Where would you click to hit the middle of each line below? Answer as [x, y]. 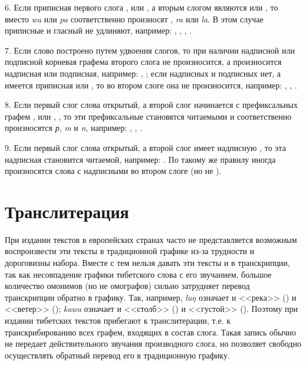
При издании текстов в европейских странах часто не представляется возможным [151, 239]
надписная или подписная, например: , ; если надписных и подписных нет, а [143, 73]
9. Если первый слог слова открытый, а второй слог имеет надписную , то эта [145, 147]
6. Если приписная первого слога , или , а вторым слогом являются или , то [142, 7]
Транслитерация [67, 211]
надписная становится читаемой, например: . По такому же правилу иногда [140, 159]
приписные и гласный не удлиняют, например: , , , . [98, 30]
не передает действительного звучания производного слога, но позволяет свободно [153, 343]
